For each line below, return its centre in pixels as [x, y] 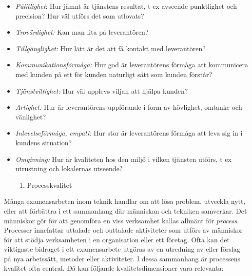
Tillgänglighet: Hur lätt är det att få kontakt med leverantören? [110, 48]
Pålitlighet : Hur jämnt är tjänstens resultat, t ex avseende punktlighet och [126, 6]
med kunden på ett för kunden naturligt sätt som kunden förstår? [114, 74]
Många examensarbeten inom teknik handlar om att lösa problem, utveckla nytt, [125, 201]
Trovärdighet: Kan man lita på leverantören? [82, 32]
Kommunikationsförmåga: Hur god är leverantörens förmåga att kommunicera [132, 65]
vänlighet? [31, 116]
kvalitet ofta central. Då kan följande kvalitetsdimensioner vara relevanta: [114, 268]
